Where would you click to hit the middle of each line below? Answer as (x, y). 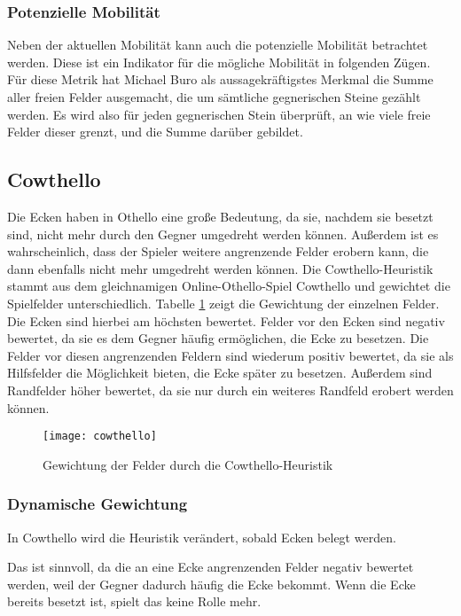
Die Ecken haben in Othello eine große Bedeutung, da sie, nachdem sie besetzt (220, 216)
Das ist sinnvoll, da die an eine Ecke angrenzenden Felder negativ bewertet (211, 567)
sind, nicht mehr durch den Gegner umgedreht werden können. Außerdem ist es (223, 234)
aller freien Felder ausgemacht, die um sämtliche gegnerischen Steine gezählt (214, 97)
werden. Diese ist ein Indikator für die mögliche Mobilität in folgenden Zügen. (219, 62)
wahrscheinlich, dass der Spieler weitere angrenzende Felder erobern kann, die (218, 251)
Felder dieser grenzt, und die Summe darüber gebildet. (155, 132)
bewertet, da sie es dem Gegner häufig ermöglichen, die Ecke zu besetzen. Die (218, 338)
